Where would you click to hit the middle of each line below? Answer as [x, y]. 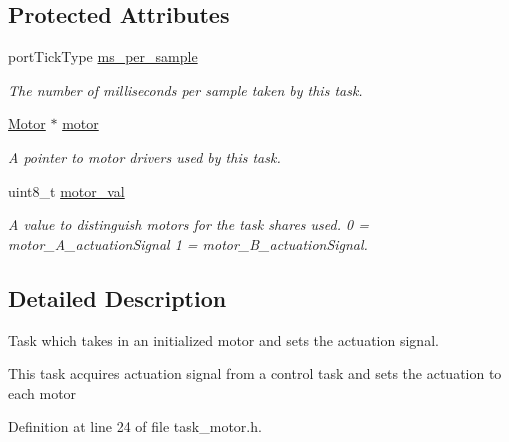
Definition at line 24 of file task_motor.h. [135, 426]
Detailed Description [117, 297]
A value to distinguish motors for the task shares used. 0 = [188, 224]
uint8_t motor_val [66, 190]
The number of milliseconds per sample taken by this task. [185, 89]
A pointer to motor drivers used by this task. [144, 156]
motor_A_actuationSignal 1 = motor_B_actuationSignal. [188, 243]
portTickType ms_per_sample [103, 56]
